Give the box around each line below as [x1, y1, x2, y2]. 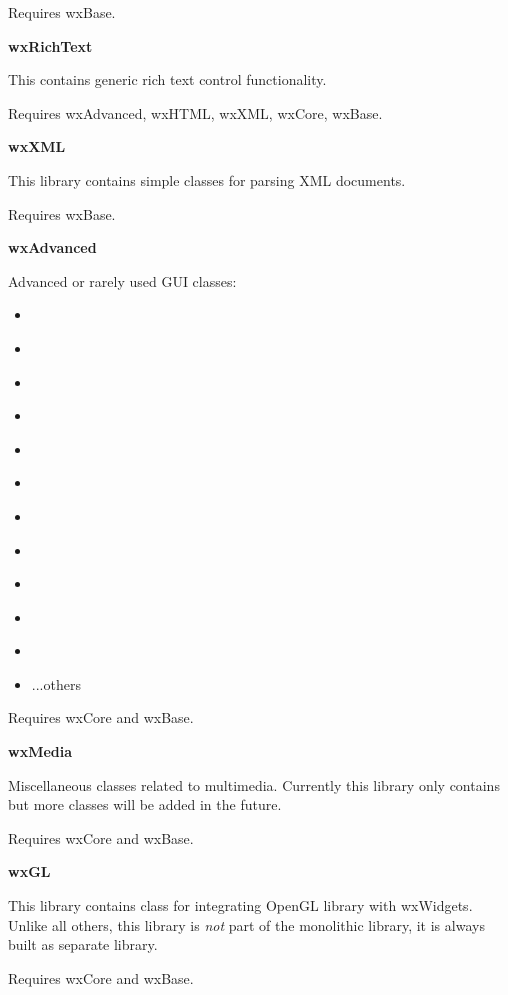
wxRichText [8, 35, 93, 56]
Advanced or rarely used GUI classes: [8, 270, 237, 291]
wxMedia [8, 741, 73, 762]
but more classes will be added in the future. [8, 794, 282, 815]
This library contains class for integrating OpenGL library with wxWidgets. [8, 895, 473, 916]
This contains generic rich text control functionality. [8, 69, 327, 90]
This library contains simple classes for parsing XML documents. [8, 169, 406, 190]
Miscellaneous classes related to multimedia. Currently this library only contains [8, 774, 500, 795]
